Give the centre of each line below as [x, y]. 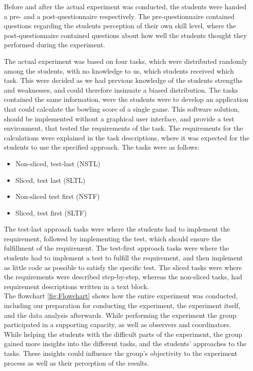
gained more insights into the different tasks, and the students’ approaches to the [125, 343]
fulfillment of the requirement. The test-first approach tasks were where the [117, 248]
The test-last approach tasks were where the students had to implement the [117, 229]
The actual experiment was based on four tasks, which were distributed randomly [126, 61]
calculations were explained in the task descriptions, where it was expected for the [127, 137]
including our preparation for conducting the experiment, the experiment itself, [122, 305]
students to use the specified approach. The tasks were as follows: [102, 147]
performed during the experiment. [55, 45]
